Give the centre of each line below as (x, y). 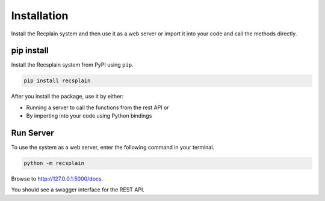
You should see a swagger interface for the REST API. (78, 190)
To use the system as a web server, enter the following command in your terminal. (113, 148)
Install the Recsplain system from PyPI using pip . (72, 65)
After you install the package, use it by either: (67, 97)
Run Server (32, 133)
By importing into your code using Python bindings (89, 116)
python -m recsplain (54, 163)
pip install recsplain (57, 81)
